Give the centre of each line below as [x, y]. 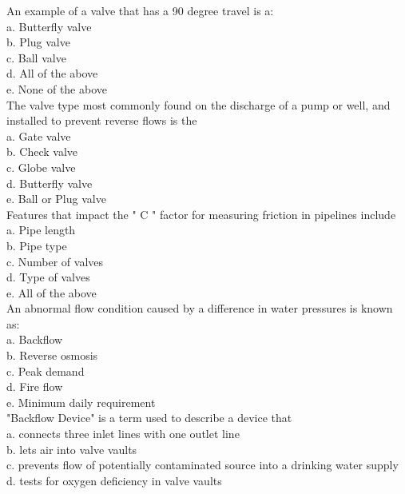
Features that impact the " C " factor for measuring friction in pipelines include [201, 214]
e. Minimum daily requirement [81, 402]
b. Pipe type [37, 245]
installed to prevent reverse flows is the [102, 120]
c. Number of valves [55, 261]
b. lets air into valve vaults [72, 449]
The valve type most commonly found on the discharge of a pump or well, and [199, 104]
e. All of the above [52, 292]
